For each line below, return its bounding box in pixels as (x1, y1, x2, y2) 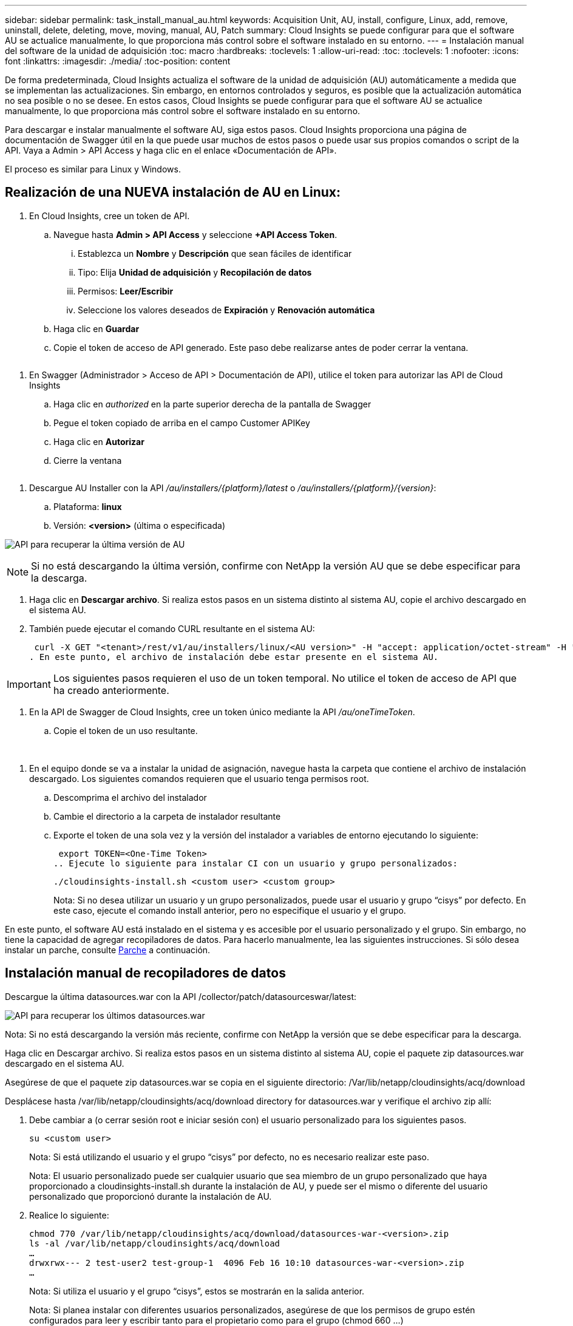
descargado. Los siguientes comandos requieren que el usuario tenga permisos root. (29, 773, 369, 784)
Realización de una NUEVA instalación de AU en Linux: (5, 185, 341, 200)
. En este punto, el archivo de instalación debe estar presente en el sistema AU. (29, 651, 439, 662)
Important (7, 678, 51, 690)
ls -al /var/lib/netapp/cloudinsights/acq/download (29, 1238, 280, 1248)
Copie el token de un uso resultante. (53, 725, 198, 736)
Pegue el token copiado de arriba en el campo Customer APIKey (53, 417, 310, 428)
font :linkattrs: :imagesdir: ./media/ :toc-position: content (5, 56, 231, 66)
